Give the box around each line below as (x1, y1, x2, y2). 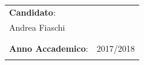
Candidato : (9, 5, 56, 18)
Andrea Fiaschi (9, 20, 65, 33)
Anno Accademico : (9, 42, 88, 54)
